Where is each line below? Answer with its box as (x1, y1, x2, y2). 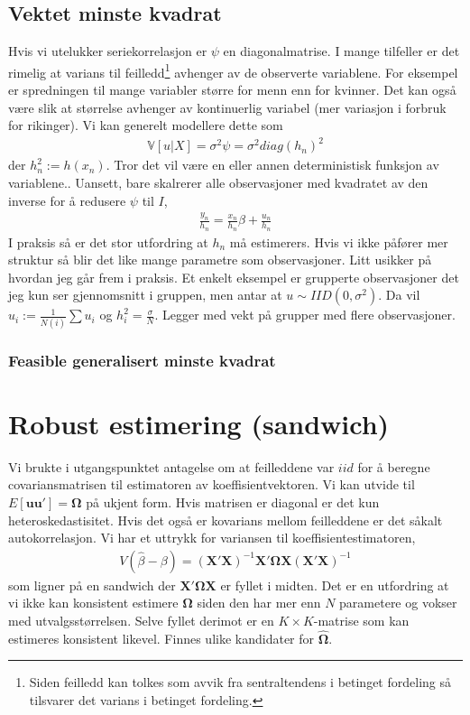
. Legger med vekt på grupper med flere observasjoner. (154, 305, 456, 324)
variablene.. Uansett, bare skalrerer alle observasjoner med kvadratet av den (8, 172, 429, 191)
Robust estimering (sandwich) (8, 404, 390, 441)
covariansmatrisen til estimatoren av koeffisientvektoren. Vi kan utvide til (8, 475, 415, 494)
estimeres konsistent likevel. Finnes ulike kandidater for (8, 628, 315, 647)
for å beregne (357, 457, 430, 476)
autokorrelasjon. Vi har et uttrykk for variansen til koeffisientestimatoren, (8, 528, 416, 547)
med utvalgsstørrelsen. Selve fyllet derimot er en (8, 610, 274, 629)
